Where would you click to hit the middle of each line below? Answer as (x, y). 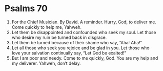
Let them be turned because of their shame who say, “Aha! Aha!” (77, 42)
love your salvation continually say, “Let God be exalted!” (69, 53)
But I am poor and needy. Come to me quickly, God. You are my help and (85, 58)
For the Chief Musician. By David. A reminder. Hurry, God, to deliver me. (84, 22)
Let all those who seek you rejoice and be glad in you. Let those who (81, 48)
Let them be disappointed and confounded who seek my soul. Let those (84, 32)
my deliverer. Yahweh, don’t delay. (46, 63)
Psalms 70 (26, 9)
